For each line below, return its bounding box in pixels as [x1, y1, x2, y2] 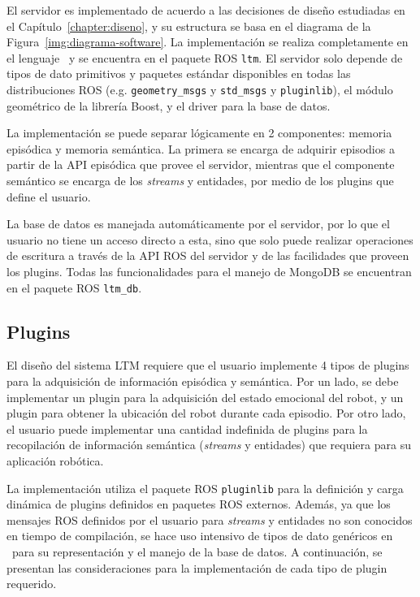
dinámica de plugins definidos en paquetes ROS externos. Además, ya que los [6, 495, 391, 513]
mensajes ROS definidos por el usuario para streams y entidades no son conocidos [6, 511, 413, 528]
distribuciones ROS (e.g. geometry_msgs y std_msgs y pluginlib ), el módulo [6, 81, 393, 98]
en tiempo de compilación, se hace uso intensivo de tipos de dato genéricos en [6, 527, 393, 544]
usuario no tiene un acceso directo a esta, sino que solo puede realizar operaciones [6, 231, 414, 248]
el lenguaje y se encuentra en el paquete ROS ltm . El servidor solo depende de [6, 49, 403, 66]
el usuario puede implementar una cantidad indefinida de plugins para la [6, 420, 368, 437]
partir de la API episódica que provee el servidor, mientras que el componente [6, 156, 395, 173]
